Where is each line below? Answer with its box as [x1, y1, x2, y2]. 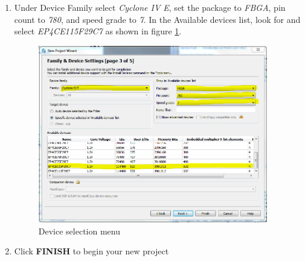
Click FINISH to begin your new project [14, 245, 169, 257]
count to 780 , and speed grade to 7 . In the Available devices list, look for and [14, 13, 301, 25]
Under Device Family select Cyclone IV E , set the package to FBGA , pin [14, 1, 286, 13]
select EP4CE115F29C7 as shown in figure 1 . [14, 25, 182, 37]
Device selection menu [38, 224, 120, 237]
